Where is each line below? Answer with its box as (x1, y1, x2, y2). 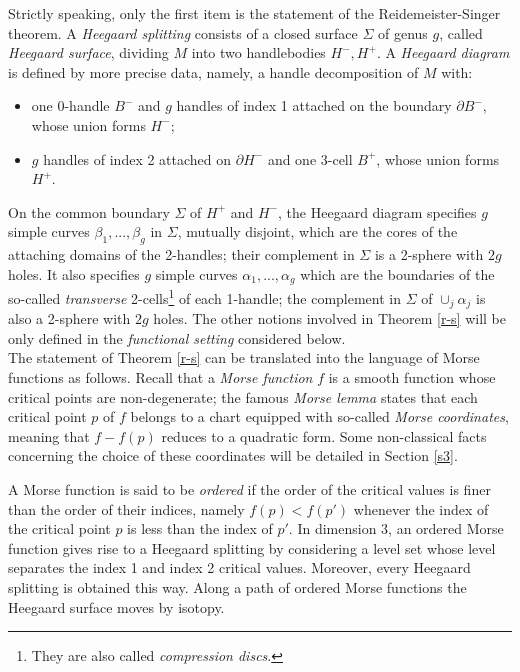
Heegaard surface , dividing (8, 42, 169, 63)
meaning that (8, 425, 90, 446)
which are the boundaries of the (300, 263, 495, 284)
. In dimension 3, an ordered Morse (288, 518, 504, 539)
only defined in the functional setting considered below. (8, 327, 346, 348)
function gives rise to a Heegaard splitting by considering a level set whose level (8, 537, 496, 558)
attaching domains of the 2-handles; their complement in (8, 244, 355, 265)
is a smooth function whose (328, 367, 496, 388)
